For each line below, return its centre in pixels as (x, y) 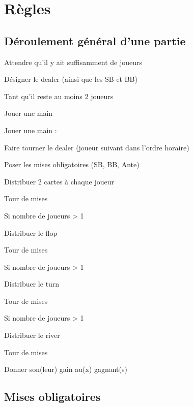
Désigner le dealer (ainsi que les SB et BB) (71, 79)
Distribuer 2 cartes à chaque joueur (59, 181)
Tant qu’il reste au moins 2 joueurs (59, 96)
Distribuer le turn (32, 284)
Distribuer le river (32, 335)
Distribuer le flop (31, 232)
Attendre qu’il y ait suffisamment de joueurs (73, 62)
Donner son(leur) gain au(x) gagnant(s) (66, 369)
